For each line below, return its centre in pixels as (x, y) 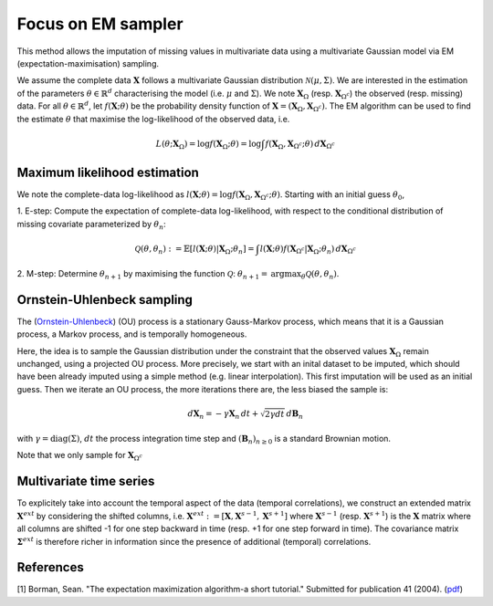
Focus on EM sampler (100, 24)
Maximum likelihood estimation (108, 172)
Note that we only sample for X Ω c (80, 456)
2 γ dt (275, 414)
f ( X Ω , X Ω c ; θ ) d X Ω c (300, 144)
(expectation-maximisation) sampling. (88, 63)
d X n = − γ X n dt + (223, 415)
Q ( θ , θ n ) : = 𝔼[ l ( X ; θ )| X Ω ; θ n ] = (194, 249)
